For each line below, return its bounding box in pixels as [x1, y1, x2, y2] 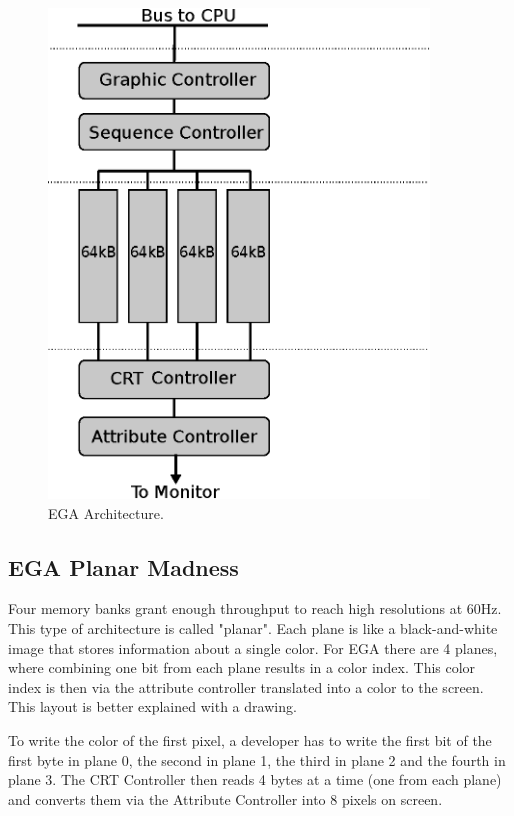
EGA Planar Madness [8, 551, 239, 582]
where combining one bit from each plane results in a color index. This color [8, 657, 476, 678]
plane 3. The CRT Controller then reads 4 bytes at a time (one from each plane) [8, 769, 502, 790]
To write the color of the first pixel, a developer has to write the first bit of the [8, 729, 492, 750]
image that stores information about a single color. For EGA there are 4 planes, [8, 637, 498, 658]
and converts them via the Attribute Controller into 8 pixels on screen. [8, 788, 443, 809]
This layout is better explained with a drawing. [8, 696, 297, 717]
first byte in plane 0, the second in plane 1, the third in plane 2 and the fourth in [8, 749, 506, 770]
